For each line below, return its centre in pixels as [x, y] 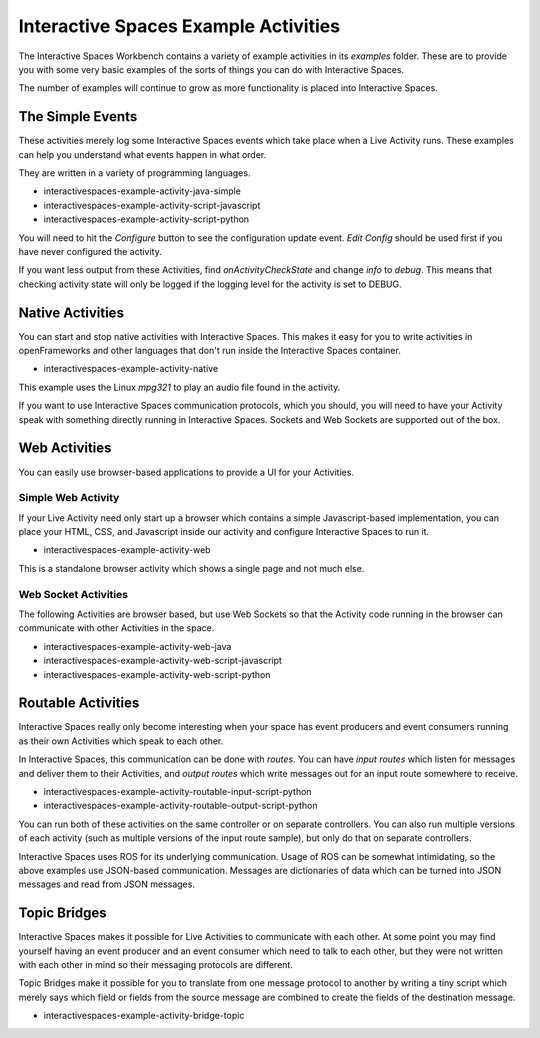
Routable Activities [79, 703]
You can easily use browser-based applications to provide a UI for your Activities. [186, 472]
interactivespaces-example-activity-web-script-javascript [162, 661]
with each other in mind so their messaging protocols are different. [156, 965]
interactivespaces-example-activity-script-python [146, 219]
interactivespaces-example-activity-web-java [137, 646]
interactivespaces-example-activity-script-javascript [152, 205]
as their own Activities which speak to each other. [121, 741]
